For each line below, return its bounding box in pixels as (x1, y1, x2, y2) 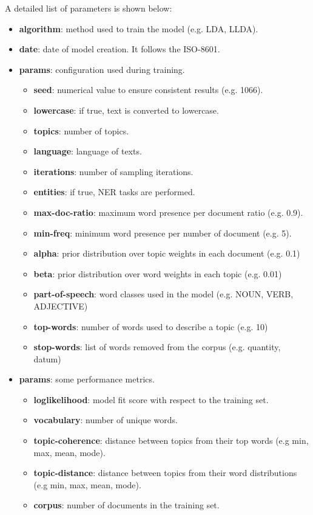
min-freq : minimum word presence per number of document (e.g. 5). (33, 226, 292, 239)
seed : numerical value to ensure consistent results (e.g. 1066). (33, 83, 263, 96)
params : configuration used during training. (19, 63, 185, 75)
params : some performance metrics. (19, 373, 155, 385)
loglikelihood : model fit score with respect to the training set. (33, 393, 269, 406)
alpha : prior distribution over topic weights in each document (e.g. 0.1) (33, 247, 300, 260)
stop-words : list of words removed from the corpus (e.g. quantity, (33, 340, 281, 353)
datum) (33, 352, 61, 365)
